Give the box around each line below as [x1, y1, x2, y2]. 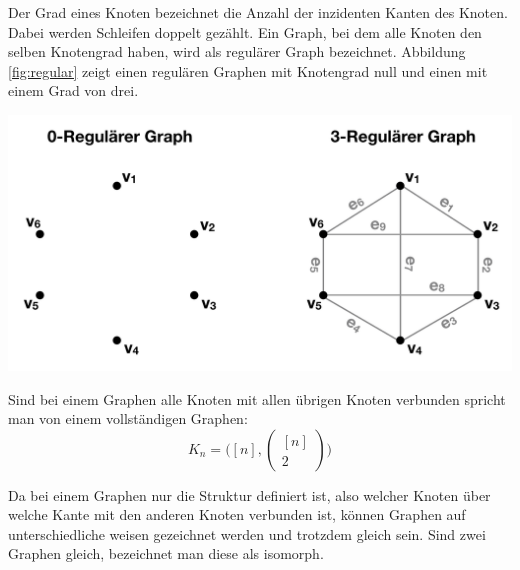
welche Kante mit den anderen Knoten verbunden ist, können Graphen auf [8, 504, 466, 525]
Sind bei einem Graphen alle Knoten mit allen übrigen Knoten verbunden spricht [8, 388, 506, 409]
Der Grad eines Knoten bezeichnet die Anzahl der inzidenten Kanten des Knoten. [8, 2, 508, 22]
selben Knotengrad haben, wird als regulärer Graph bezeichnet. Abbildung [8, 41, 466, 62]
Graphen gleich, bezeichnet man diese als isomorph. [8, 543, 324, 564]
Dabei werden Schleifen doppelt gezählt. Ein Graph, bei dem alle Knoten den [8, 21, 482, 42]
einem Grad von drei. [8, 80, 139, 101]
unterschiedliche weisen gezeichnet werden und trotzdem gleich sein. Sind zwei [8, 523, 486, 544]
